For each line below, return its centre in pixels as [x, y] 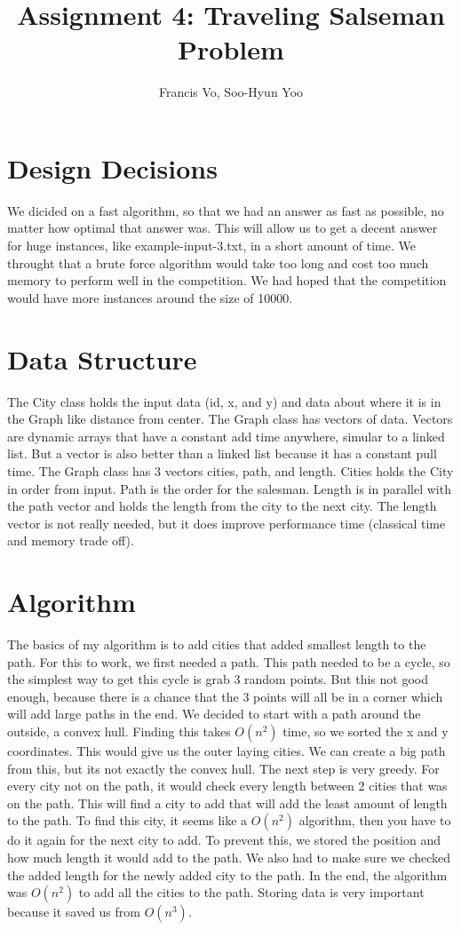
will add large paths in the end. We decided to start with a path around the [214, 714]
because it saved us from [74, 912]
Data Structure [102, 358]
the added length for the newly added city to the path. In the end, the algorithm [227, 874]
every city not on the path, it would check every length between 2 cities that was [227, 786]
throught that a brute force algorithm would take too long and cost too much [218, 262]
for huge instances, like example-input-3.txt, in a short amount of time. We [211, 246]
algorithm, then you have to [375, 820]
